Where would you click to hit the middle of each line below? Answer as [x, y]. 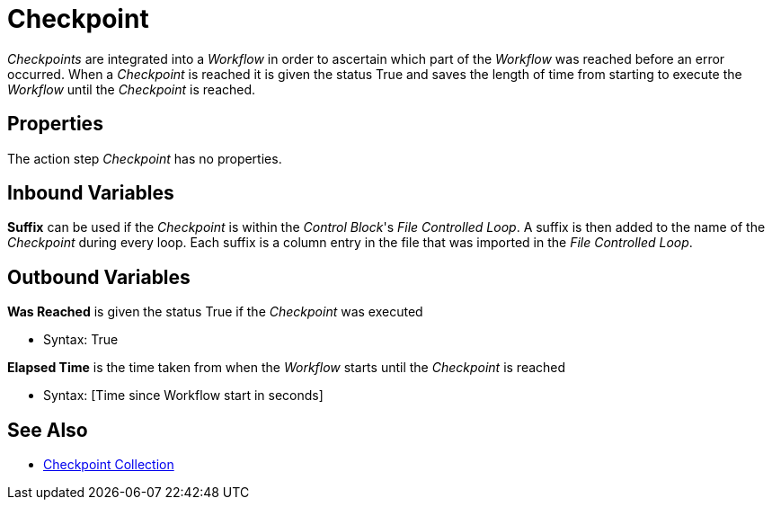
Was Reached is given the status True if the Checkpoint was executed [215, 312]
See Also [48, 430]
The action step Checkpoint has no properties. [145, 158]
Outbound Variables [99, 277]
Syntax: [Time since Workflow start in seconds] [183, 396]
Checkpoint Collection [109, 465]
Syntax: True [81, 340]
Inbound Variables [91, 193]
